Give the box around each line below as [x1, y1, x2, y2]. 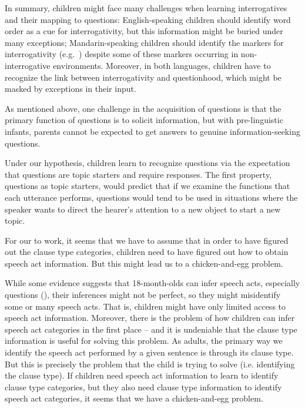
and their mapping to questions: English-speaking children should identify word [5, 13, 291, 25]
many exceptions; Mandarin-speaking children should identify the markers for [5, 36, 284, 48]
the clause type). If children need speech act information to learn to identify [5, 369, 279, 382]
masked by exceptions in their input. [5, 82, 136, 95]
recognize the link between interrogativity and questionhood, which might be [5, 71, 281, 83]
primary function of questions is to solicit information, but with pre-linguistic [5, 114, 283, 126]
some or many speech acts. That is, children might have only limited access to [5, 300, 286, 312]
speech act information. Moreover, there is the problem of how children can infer [5, 311, 295, 324]
